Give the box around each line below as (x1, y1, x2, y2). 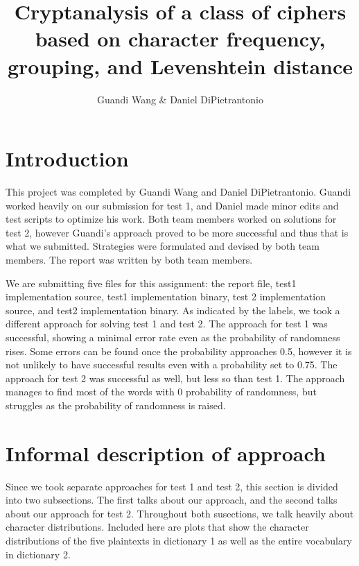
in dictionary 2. (6, 547, 71, 561)
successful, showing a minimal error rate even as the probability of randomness (6, 329, 340, 344)
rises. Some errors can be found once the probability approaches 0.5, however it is (6, 343, 352, 358)
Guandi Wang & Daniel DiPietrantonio (97, 92, 263, 106)
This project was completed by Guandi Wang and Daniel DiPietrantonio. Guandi (6, 185, 351, 199)
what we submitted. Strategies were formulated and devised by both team (6, 239, 319, 253)
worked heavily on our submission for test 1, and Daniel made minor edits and (6, 198, 339, 212)
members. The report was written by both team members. (6, 252, 253, 266)
